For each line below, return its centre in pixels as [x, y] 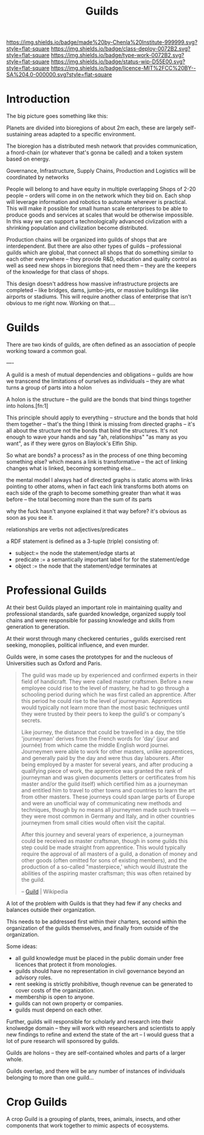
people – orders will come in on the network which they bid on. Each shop [99, 195]
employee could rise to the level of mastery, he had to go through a [105, 688]
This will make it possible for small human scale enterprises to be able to [97, 209]
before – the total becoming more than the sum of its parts [79, 500]
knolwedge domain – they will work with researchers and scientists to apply [101, 1028]
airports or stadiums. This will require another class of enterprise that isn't [99, 297]
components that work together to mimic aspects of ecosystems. [88, 1125]
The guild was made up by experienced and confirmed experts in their [109, 675]
